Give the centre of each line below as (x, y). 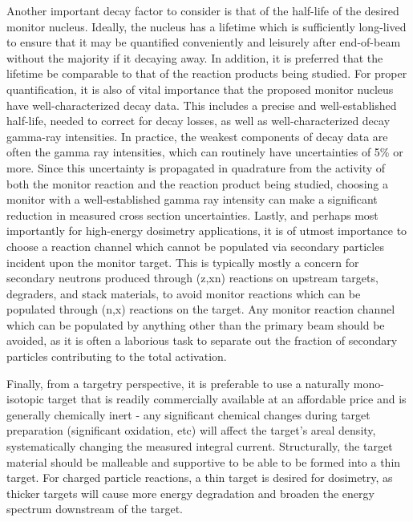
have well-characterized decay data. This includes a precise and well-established (202, 105)
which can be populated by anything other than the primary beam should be (196, 324)
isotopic (25, 399)
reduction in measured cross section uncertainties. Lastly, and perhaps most (192, 214)
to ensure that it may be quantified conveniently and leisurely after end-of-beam (204, 42)
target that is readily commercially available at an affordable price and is (227, 399)
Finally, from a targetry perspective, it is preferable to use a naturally (178, 383)
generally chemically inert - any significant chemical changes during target (188, 414)
